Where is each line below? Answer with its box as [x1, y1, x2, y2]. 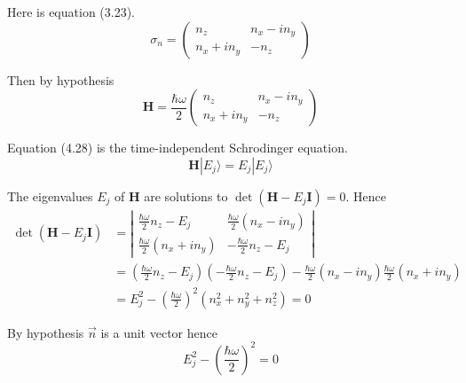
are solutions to [144, 186, 228, 205]
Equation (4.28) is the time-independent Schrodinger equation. [7, 138, 348, 157]
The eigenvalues [7, 186, 93, 205]
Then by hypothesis [7, 70, 115, 89]
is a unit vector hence [100, 323, 217, 341]
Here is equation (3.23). [7, 3, 136, 20]
